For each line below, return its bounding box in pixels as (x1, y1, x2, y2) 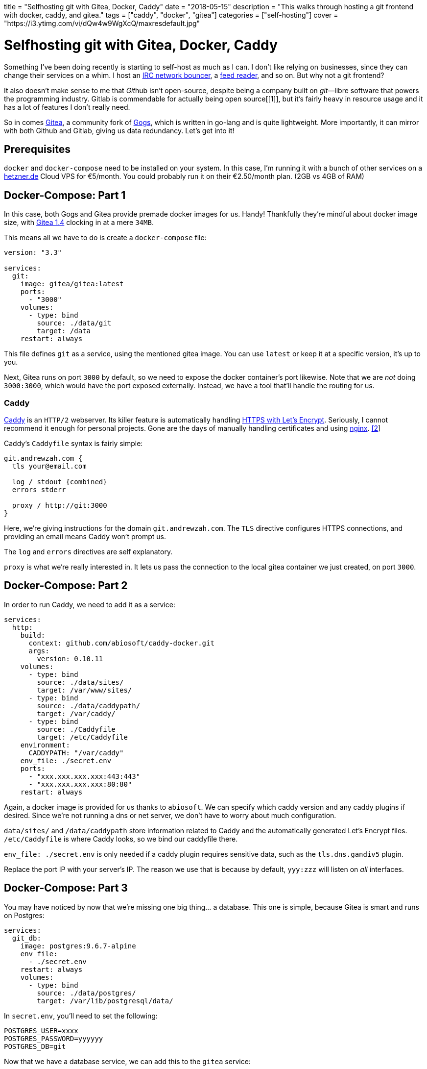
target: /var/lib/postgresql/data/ (37, 996, 173, 1005)
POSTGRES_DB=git (4, 1042, 66, 1050)
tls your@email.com (12, 462, 87, 470)
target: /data (37, 327, 91, 335)
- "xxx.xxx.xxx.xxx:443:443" (28, 772, 141, 780)
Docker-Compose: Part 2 (4, 579, 128, 592)
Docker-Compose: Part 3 (4, 882, 128, 895)
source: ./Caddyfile (37, 725, 116, 733)
